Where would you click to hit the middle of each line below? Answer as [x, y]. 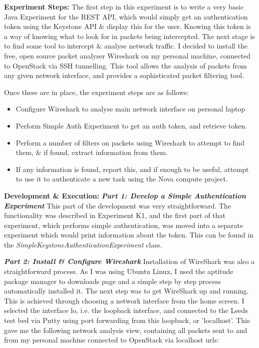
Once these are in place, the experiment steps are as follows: [96, 92]
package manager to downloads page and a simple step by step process [112, 281]
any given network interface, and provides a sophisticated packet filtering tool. [124, 75]
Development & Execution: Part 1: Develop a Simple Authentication [125, 195]
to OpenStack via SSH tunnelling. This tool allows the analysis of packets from [125, 65]
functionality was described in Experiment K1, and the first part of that [115, 215]
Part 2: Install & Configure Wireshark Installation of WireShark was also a [129, 261]
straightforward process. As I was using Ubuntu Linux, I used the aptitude [119, 271]
